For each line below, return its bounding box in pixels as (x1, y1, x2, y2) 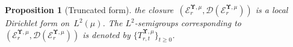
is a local (255, 4, 288, 15)
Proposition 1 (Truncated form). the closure (5, 4, 174, 15)
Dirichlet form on (5, 17, 70, 29)
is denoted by (82, 28, 131, 40)
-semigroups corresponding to (134, 17, 242, 29)
